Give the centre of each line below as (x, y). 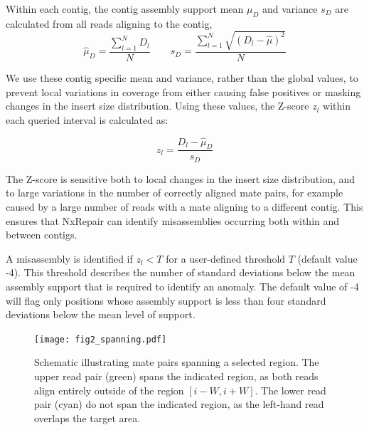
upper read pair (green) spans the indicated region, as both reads (176, 376)
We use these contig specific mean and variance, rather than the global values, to (182, 77)
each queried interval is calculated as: (87, 119)
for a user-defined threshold (226, 258)
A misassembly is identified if (69, 258)
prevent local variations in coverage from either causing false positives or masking (183, 91)
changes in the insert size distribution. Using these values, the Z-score (157, 106)
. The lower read (290, 390)
